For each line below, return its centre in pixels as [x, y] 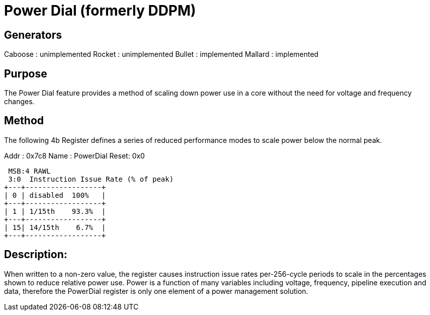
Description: [36, 255]
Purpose [26, 73]
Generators [33, 35]
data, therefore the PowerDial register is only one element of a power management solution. [156, 291]
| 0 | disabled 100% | [55, 195]
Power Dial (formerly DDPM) [100, 11]
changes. [19, 102]
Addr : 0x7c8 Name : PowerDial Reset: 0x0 [74, 155]
